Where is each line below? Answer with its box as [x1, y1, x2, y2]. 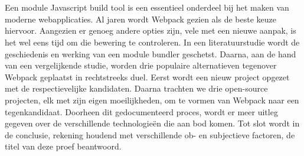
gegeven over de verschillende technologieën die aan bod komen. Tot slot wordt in [5, 117, 300, 129]
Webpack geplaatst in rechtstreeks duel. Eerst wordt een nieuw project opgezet [5, 70, 290, 83]
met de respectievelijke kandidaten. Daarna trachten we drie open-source [5, 82, 268, 95]
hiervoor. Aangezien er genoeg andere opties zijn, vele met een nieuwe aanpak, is [5, 24, 296, 37]
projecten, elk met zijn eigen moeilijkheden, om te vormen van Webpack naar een [5, 93, 299, 106]
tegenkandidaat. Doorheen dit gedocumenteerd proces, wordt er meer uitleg [5, 105, 278, 118]
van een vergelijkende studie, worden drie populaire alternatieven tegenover [5, 59, 277, 71]
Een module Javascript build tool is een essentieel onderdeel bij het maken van [5, 1, 289, 14]
